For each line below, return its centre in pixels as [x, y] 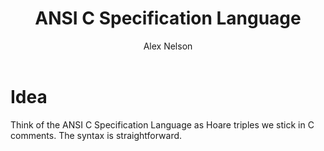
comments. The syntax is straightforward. [96, 135]
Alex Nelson [168, 46]
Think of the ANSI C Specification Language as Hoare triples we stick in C [162, 124]
